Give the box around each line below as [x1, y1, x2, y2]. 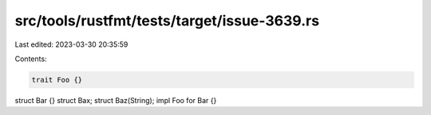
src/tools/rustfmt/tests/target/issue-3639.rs [14, 12, 319, 29]
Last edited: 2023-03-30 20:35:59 [14, 40, 129, 49]
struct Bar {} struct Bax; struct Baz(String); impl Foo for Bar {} [14, 95, 217, 105]
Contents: [14, 54, 47, 63]
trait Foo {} [31, 75, 83, 84]
